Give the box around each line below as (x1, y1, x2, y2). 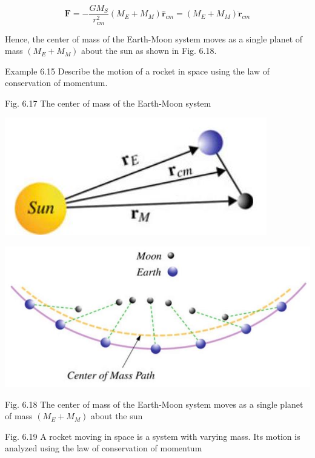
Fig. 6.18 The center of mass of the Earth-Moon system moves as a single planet (5, 397, 303, 410)
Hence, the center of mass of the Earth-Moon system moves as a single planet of (5, 32, 303, 45)
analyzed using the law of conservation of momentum (5, 442, 202, 454)
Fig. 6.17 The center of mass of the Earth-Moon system (5, 96, 211, 109)
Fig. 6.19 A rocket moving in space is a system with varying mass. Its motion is (5, 430, 300, 442)
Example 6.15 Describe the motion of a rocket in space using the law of (5, 64, 270, 77)
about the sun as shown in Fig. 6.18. (81, 44, 217, 57)
